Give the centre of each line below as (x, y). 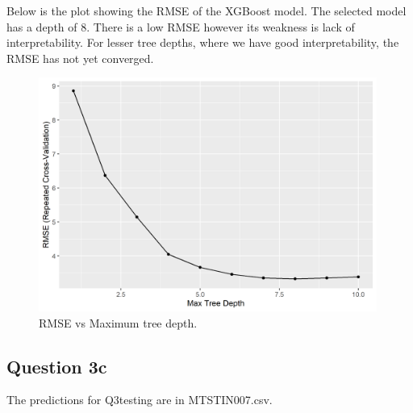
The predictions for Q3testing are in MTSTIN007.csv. (140, 400)
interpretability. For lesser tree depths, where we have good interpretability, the (203, 42)
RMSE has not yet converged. (80, 58)
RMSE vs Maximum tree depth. (118, 322)
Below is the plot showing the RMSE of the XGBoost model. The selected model (206, 10)
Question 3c (57, 366)
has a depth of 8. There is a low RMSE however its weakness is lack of (181, 26)
